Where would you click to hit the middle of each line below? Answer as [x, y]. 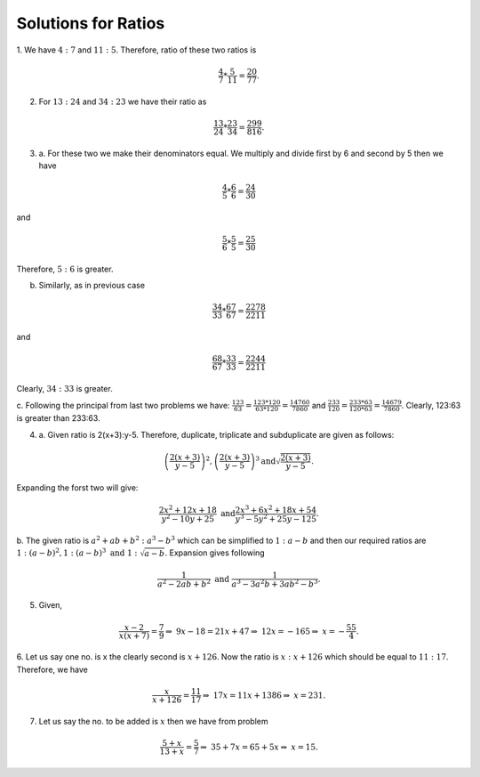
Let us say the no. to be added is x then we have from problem [153, 721]
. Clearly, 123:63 [431, 405]
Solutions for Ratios [91, 23]
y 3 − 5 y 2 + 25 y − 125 [276, 518]
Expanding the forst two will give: [77, 488]
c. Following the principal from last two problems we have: [123, 405]
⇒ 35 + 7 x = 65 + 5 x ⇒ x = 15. [260, 747]
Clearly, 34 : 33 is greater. [64, 389]
